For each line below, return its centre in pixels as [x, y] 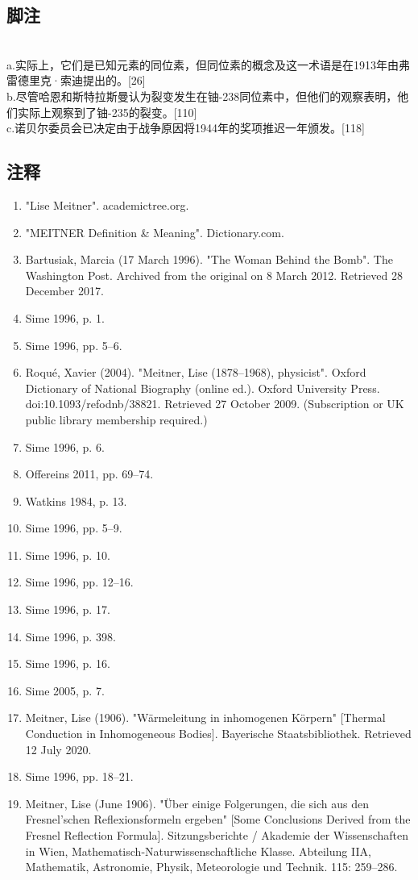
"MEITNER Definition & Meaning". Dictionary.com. [155, 232]
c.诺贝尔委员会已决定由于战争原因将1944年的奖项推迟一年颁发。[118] [186, 128]
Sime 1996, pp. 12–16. [79, 582]
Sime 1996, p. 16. [68, 663]
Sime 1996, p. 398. [70, 636]
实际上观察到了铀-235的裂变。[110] [107, 112]
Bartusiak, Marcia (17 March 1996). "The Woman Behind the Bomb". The [209, 259]
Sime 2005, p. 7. [65, 690]
